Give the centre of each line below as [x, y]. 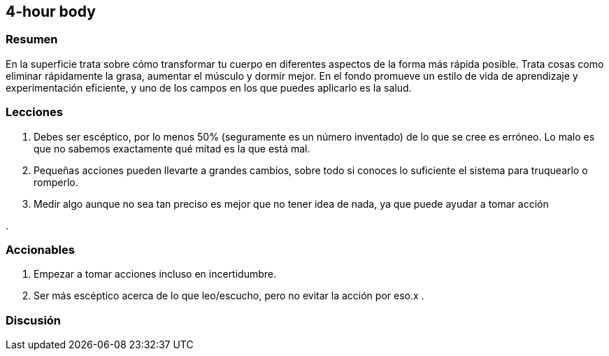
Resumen [32, 40]
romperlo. [56, 182]
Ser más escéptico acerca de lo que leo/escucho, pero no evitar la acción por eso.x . [229, 296]
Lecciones [34, 112]
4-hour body [51, 12]
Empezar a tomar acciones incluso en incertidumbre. [155, 274]
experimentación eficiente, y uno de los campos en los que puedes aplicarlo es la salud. [209, 87]
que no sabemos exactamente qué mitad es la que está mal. [172, 148]
